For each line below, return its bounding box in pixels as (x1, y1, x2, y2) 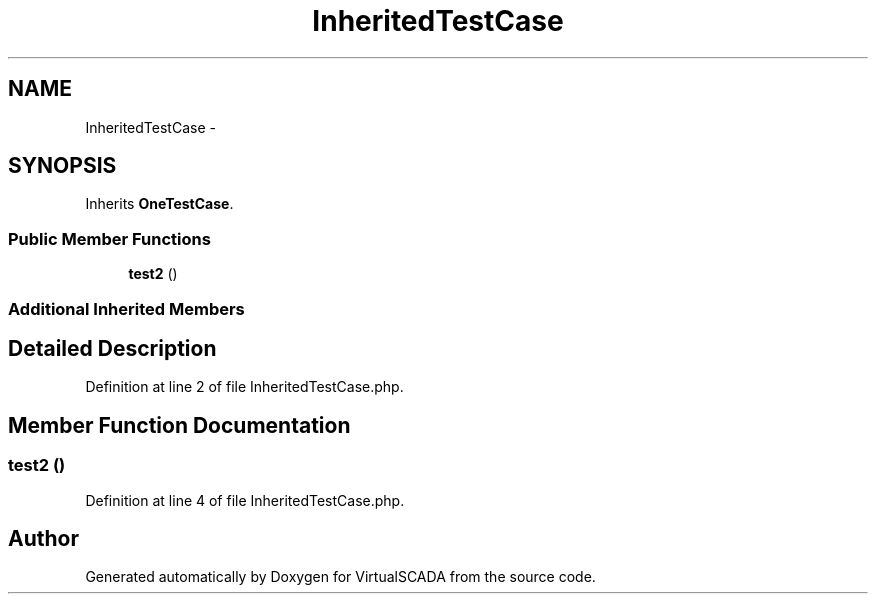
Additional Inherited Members (8, 298, 245, 319)
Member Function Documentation (8, 412, 351, 438)
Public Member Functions (8, 228, 211, 249)
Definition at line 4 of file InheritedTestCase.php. (85, 491, 405, 509)
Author (8, 526, 79, 552)
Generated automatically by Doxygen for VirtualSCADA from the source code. (85, 568, 596, 586)
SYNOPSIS (8, 153, 117, 179)
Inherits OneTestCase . (85, 195, 234, 213)
